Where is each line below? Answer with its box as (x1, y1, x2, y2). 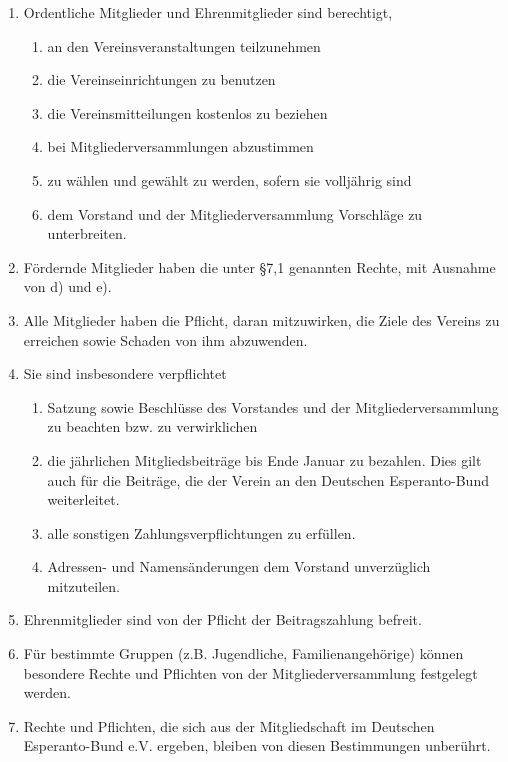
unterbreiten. (47, 223, 127, 244)
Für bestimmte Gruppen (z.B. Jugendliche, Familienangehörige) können (23, 643, 464, 664)
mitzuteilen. (47, 575, 120, 596)
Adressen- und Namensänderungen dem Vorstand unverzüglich (47, 556, 431, 577)
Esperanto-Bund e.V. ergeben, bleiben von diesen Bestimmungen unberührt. (23, 735, 491, 756)
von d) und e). (23, 276, 112, 297)
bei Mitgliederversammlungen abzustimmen (47, 136, 314, 157)
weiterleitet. (47, 489, 120, 510)
